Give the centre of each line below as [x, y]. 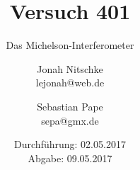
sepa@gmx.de [70, 120]
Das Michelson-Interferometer [70, 45]
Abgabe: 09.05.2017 [70, 158]
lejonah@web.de [70, 83]
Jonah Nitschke [70, 68]
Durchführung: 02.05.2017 [70, 144]
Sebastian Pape [70, 106]
